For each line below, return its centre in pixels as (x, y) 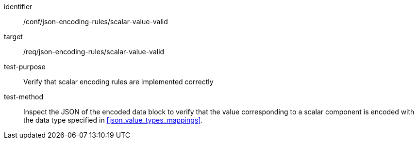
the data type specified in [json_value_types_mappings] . (113, 120)
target (13, 37)
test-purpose (25, 67)
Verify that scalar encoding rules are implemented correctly (118, 82)
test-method (24, 97)
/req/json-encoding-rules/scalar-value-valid (94, 52)
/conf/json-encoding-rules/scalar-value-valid (96, 22)
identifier (18, 7)
